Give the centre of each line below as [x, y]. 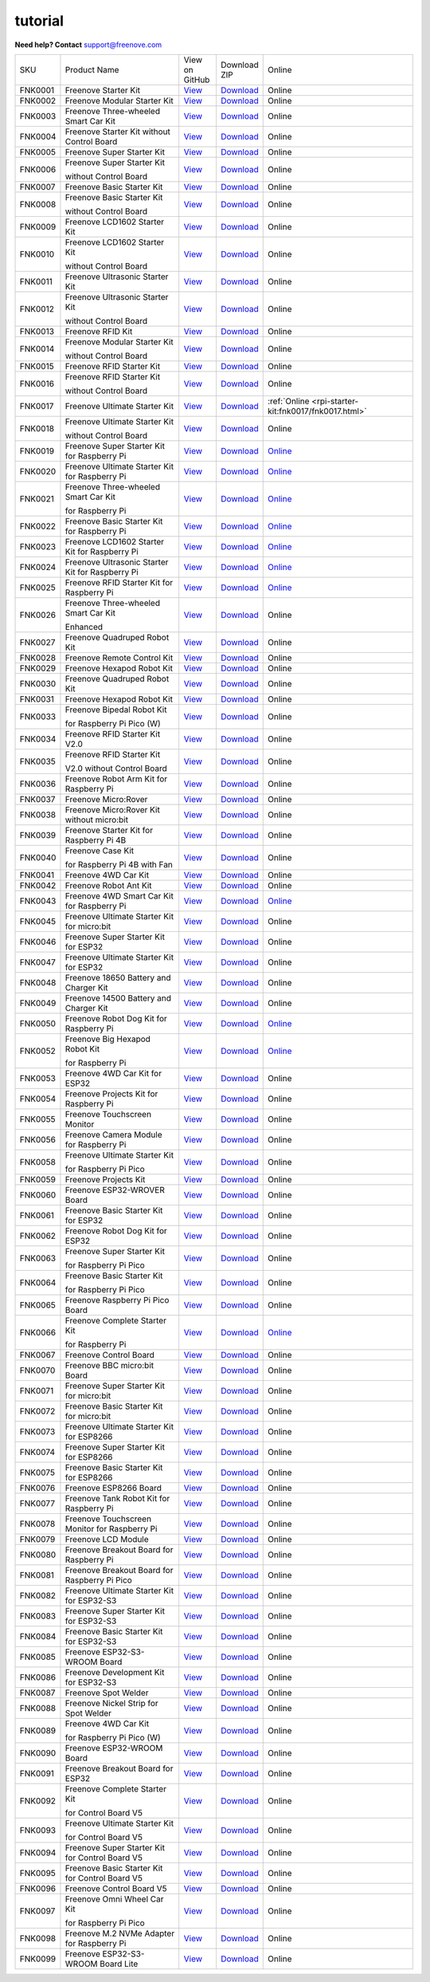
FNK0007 [37, 187]
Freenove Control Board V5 [116, 1888]
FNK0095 [37, 1873]
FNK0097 [37, 1911]
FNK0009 [38, 226]
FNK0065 [37, 1305]
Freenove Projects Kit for [111, 1094]
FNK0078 [37, 1524]
